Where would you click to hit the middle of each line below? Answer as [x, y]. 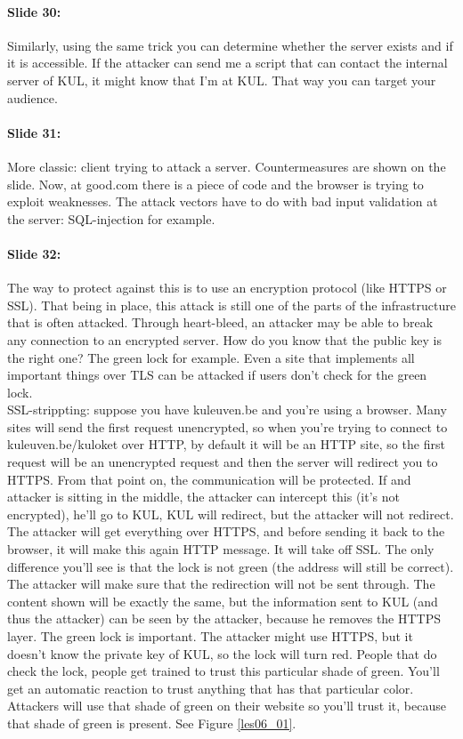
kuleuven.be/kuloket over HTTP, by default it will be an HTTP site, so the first [226, 444]
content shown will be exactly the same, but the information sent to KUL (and [223, 601]
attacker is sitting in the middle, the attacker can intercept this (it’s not [204, 497]
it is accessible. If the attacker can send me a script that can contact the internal [227, 63]
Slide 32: [34, 253]
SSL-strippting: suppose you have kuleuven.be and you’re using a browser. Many [227, 410]
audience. [32, 97]
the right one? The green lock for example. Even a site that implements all [211, 357]
